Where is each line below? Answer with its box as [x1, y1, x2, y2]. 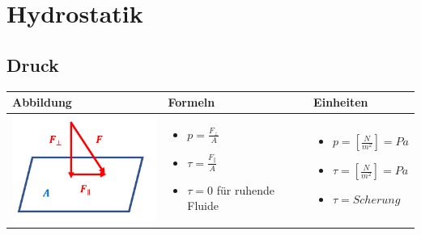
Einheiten [313, 94, 368, 111]
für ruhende [216, 181, 275, 198]
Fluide [187, 197, 219, 214]
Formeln [168, 94, 215, 111]
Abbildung [12, 94, 72, 111]
